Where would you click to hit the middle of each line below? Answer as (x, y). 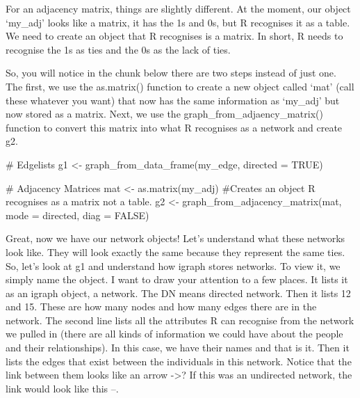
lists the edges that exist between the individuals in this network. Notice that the (179, 361)
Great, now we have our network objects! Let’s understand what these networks (175, 238)
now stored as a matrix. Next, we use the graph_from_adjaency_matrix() (164, 114)
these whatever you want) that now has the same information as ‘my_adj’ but (173, 100)
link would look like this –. (62, 388)
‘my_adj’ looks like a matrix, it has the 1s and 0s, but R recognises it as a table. (178, 22)
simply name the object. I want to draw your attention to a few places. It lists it (177, 279)
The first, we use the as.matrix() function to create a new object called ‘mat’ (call (180, 86)
